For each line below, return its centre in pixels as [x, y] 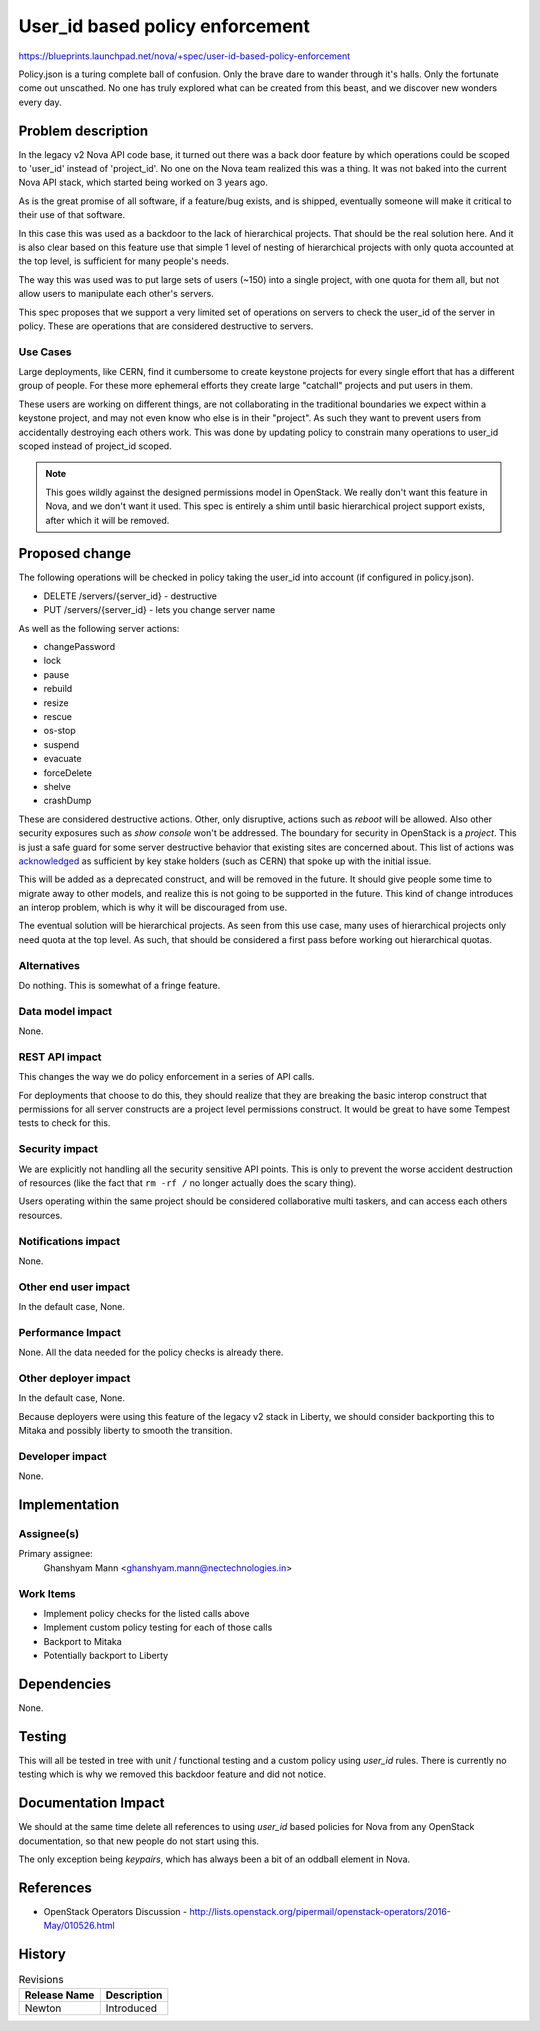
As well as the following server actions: [99, 628]
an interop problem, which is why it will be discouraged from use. [153, 907]
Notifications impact [69, 1241]
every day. [40, 102]
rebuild [58, 689]
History [42, 1954]
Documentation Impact [91, 1803]
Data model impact [65, 1011]
